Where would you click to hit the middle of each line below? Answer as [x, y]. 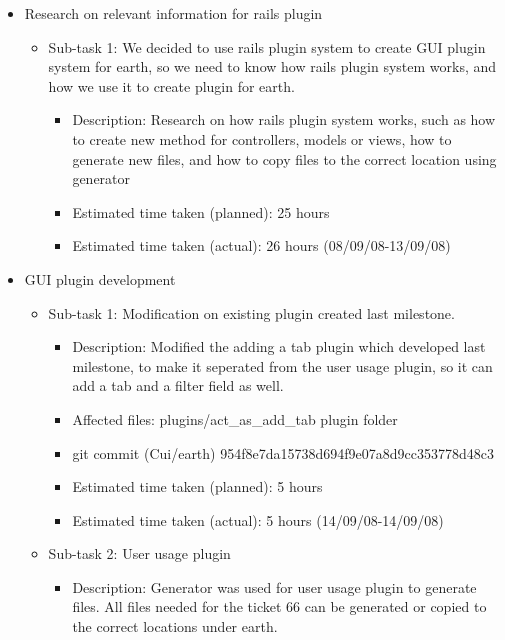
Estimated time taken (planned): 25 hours [201, 211]
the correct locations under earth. [175, 626]
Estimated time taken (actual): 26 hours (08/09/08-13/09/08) [261, 245]
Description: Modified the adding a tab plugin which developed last [279, 346]
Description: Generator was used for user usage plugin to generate [274, 586]
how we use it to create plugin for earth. [171, 85]
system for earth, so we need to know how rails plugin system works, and [272, 66]
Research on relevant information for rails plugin [173, 13]
